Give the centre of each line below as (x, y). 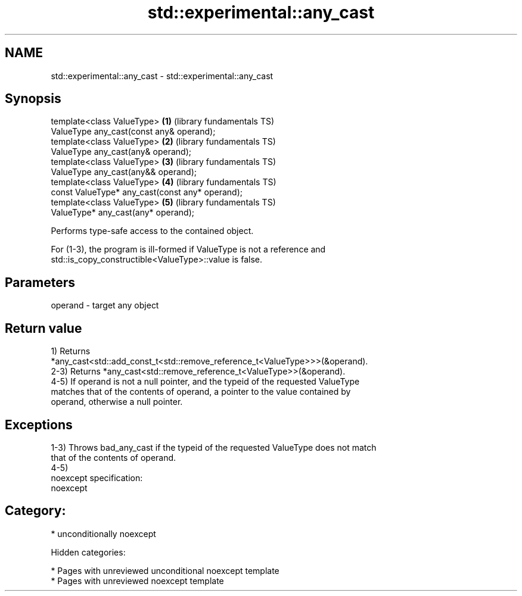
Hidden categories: (88, 552)
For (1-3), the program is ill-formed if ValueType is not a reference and (188, 249)
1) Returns (71, 351)
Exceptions (39, 425)
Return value (44, 328)
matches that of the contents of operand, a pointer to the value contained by (201, 392)
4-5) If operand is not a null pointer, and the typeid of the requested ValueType (205, 382)
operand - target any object (105, 305)
